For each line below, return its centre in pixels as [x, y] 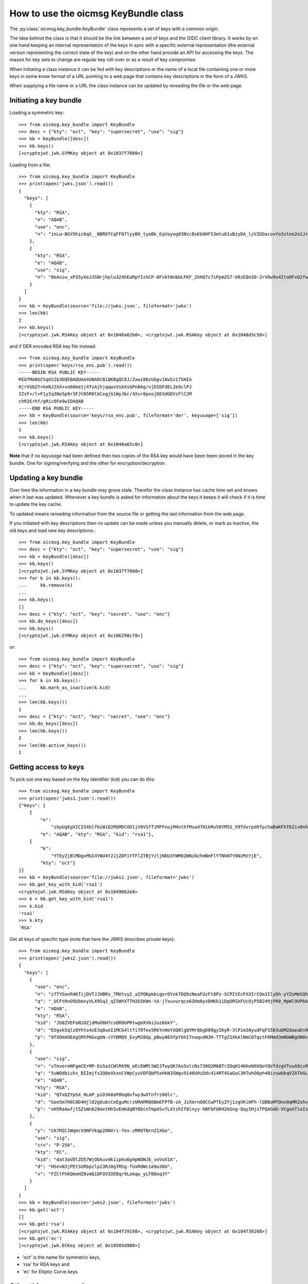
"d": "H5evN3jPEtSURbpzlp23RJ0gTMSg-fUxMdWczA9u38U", [104, 1167]
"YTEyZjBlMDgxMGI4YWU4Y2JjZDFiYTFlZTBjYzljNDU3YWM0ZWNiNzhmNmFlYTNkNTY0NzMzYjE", [157, 856]
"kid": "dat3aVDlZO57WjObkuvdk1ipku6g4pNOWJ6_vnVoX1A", [107, 1159]
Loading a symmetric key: [37, 112]
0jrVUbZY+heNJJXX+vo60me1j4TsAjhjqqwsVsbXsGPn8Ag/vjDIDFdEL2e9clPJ [105, 387]
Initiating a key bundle [46, 100]
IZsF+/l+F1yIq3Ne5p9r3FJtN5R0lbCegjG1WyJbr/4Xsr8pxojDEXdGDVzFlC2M [105, 394]
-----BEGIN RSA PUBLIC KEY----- [59, 373]
